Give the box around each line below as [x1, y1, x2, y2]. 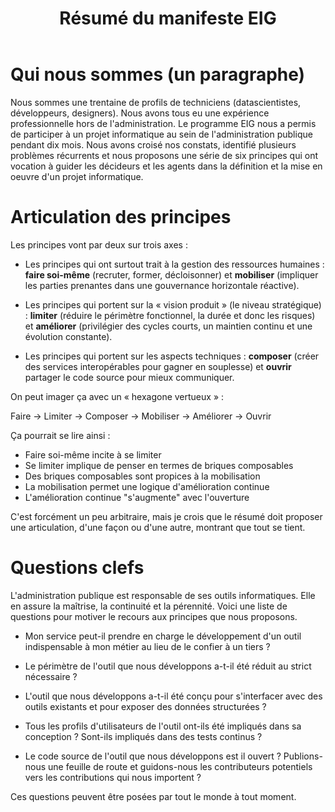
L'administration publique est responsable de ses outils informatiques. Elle [10, 589, 316, 601]
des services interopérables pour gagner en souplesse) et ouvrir [24, 360, 292, 372]
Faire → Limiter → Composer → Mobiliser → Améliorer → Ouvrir [10, 410, 272, 422]
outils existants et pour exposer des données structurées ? [24, 700, 267, 712]
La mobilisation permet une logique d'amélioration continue [24, 480, 270, 492]
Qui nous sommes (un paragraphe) [10, 63, 306, 86]
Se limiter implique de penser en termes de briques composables [24, 459, 294, 471]
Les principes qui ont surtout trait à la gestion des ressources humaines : [24, 258, 325, 270]
